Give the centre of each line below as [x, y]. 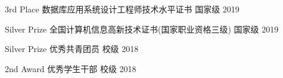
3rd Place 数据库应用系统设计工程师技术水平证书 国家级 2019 [122, 9]
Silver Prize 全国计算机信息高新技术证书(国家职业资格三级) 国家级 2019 [142, 29]
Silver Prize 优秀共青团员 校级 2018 [72, 49]
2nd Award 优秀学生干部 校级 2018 [71, 68]
